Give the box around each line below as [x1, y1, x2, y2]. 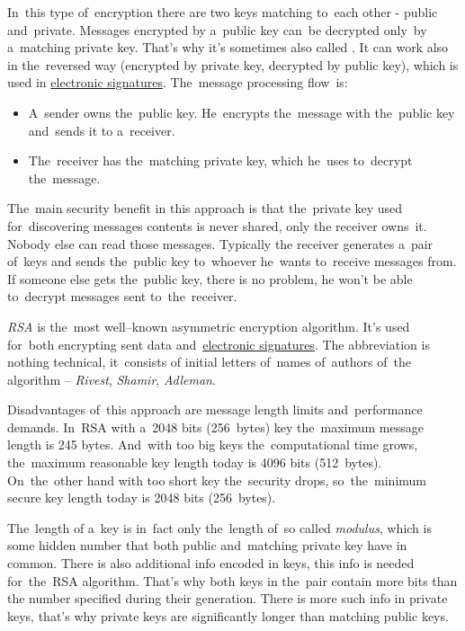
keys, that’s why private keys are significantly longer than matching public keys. [7, 606, 449, 625]
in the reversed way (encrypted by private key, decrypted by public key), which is [7, 55, 459, 74]
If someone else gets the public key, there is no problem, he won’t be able [7, 269, 413, 288]
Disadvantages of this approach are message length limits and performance [7, 400, 423, 419]
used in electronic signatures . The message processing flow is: [7, 73, 348, 92]
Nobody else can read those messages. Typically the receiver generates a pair [7, 234, 434, 253]
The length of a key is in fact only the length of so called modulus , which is [7, 518, 432, 537]
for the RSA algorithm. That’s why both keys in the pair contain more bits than [7, 571, 458, 590]
